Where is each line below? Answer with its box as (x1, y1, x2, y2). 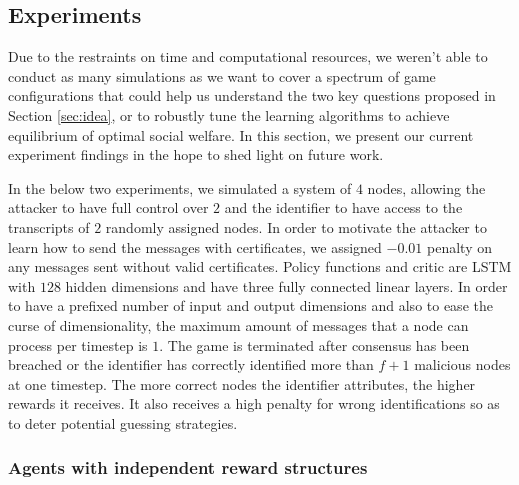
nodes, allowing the (367, 177, 486, 198)
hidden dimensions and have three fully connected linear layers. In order (65, 275, 508, 296)
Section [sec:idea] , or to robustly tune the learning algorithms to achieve (8, 104, 450, 125)
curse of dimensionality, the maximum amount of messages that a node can (8, 314, 469, 335)
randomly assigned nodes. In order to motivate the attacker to (105, 216, 487, 237)
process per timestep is (8, 334, 148, 355)
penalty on (427, 236, 492, 257)
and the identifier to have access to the (224, 197, 463, 218)
